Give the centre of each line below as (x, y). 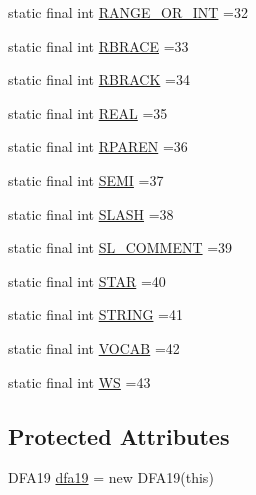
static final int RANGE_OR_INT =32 (128, 12)
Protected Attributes (119, 435)
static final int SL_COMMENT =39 (120, 247)
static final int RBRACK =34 (99, 79)
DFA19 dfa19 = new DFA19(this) (111, 477)
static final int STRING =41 (96, 314)
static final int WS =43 (79, 381)
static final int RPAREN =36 (98, 146)
